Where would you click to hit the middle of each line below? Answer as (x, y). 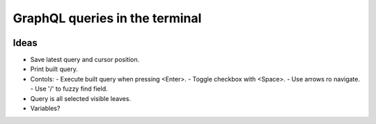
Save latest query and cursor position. (85, 60)
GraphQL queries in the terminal (107, 18)
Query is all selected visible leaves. (81, 98)
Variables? (45, 109)
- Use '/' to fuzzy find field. (69, 89)
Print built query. (54, 69)
